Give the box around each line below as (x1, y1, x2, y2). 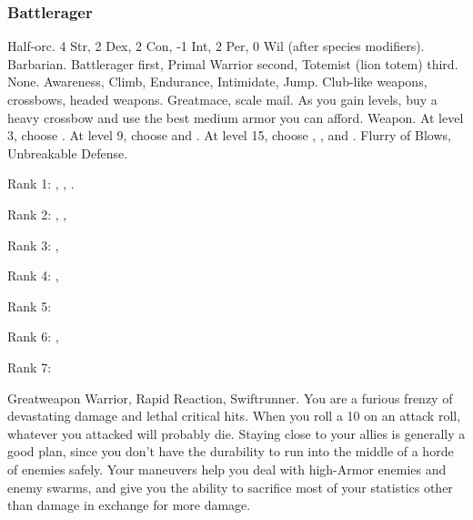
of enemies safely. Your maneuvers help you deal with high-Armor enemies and (7, 459, 447, 478)
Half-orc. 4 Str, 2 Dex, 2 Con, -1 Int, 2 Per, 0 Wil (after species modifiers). (7, 36, 425, 56)
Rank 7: (7, 357, 52, 376)
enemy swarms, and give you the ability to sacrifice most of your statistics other (7, 477, 453, 496)
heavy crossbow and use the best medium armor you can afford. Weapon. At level (7, 107, 464, 127)
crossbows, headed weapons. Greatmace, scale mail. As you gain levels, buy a (7, 90, 438, 108)
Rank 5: (7, 296, 52, 315)
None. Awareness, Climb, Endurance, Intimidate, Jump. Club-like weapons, (7, 72, 428, 91)
